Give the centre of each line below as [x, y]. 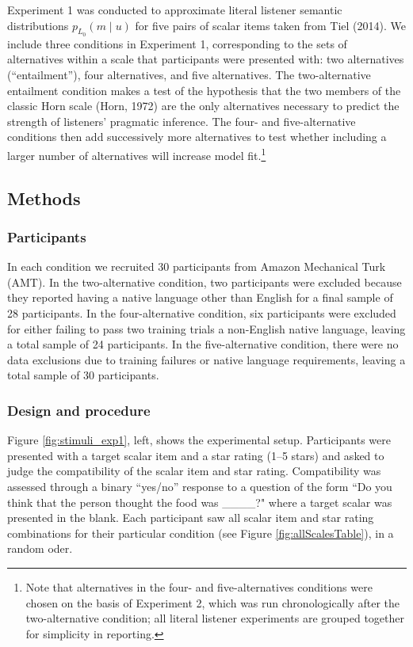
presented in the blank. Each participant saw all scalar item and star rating [191, 518]
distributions [38, 25]
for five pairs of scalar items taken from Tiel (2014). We [270, 25]
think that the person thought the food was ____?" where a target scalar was [200, 502]
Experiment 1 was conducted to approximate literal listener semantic [175, 10]
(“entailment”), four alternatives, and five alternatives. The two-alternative [189, 74]
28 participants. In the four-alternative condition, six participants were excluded [202, 312]
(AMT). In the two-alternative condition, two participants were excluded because [205, 282]
